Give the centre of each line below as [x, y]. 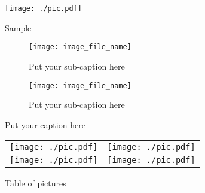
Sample [18, 27]
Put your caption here [45, 124]
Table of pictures [36, 183]
